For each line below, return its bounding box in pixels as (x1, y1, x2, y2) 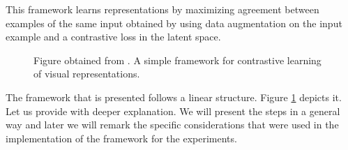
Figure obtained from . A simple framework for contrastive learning (33, 52, 321, 67)
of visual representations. (33, 66, 140, 81)
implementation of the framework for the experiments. (6, 130, 237, 145)
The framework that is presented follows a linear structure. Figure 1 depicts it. (6, 89, 342, 104)
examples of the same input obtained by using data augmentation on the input (6, 15, 342, 30)
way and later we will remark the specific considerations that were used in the (6, 117, 339, 132)
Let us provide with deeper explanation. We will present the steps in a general (6, 103, 340, 118)
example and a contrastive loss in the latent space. (6, 29, 221, 44)
